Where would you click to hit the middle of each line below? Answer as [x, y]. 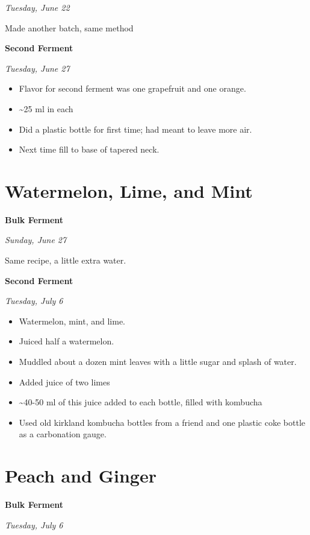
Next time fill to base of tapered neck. [89, 149]
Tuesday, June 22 [37, 7]
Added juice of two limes [64, 381]
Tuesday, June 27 [37, 68]
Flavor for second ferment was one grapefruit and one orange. [132, 88]
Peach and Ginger [81, 476]
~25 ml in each [46, 108]
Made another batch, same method [69, 27]
